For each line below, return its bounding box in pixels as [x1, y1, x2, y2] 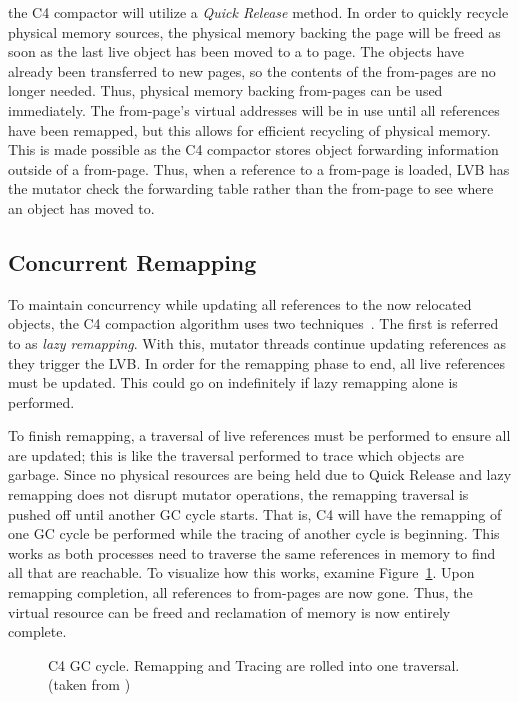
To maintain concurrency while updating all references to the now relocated [8, 293, 472, 314]
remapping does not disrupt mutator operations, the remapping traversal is [8, 484, 469, 505]
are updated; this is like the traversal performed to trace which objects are [8, 444, 464, 465]
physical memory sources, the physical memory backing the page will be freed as [8, 21, 501, 42]
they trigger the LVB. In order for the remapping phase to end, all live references [8, 352, 506, 373]
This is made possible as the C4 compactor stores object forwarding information [8, 139, 499, 160]
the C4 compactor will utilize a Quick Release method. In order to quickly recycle [8, 2, 509, 22]
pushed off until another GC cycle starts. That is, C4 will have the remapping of [8, 503, 502, 524]
